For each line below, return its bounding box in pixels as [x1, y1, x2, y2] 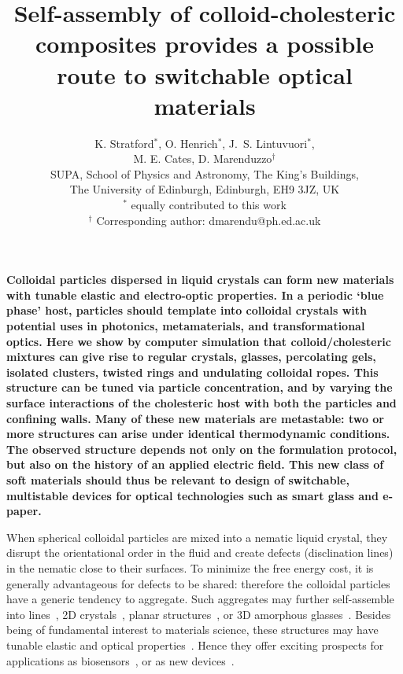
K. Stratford [94, 134, 154, 151]
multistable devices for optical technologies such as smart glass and [6, 487, 379, 503]
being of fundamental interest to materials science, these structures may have [6, 621, 379, 638]
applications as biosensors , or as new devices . [6, 652, 235, 668]
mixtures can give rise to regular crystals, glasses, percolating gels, [6, 348, 376, 365]
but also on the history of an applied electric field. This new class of [6, 456, 384, 473]
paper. [6, 503, 42, 519]
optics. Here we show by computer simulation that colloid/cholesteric [6, 333, 391, 349]
